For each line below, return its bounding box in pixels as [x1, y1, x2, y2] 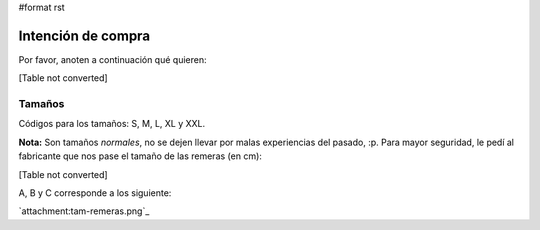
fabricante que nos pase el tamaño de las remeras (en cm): [18, 150, 262, 162]
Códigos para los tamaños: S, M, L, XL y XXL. [18, 118, 206, 130]
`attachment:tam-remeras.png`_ [18, 205, 150, 217]
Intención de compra [18, 27, 150, 44]
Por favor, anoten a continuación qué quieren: [18, 53, 207, 65]
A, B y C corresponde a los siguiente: [18, 187, 172, 199]
